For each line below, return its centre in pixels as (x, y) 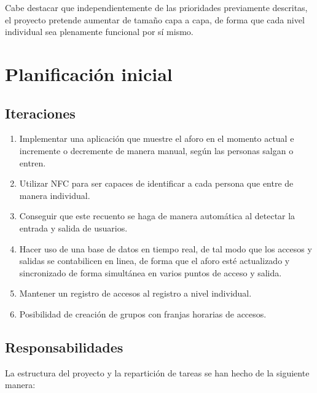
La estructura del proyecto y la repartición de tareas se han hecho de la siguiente (157, 372)
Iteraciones (40, 113)
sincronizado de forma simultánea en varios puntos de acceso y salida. (151, 272)
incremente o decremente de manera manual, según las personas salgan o (156, 150)
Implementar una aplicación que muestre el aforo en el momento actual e (157, 138)
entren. (33, 162)
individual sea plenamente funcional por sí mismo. (99, 32)
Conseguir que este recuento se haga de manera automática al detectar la (157, 216)
